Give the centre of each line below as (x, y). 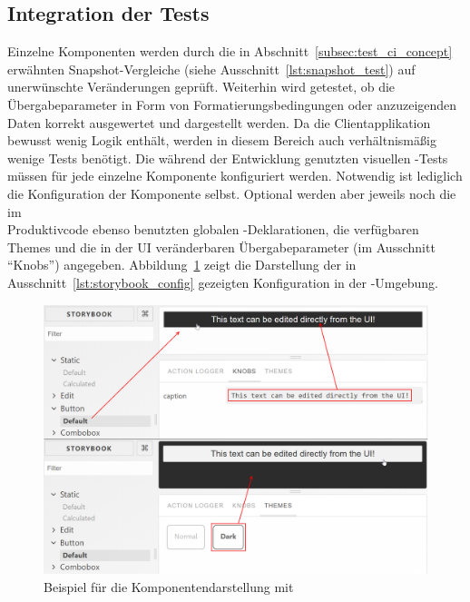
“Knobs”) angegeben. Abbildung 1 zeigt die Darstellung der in (182, 265)
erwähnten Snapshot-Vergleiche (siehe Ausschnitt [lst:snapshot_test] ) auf (211, 69)
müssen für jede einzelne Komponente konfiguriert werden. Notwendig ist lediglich (235, 176)
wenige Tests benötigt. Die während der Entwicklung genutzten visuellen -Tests (228, 158)
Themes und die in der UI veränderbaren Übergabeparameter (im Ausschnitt (221, 247)
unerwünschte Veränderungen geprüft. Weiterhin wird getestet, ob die (201, 87)
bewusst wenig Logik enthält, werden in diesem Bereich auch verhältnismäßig (222, 140)
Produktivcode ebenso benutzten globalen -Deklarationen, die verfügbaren (213, 229)
